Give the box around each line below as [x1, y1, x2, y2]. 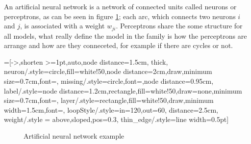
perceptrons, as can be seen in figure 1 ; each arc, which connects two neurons [4, 11, 236, 21]
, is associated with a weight [20, 21, 105, 31]
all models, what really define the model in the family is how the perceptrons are [4, 30, 247, 41]
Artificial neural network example [24, 130, 125, 141]
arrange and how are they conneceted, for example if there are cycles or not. [4, 40, 233, 50]
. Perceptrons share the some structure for [116, 21, 243, 31]
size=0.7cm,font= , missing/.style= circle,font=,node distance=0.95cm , [4, 76, 214, 86]
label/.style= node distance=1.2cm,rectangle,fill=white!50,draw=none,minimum [4, 85, 242, 96]
